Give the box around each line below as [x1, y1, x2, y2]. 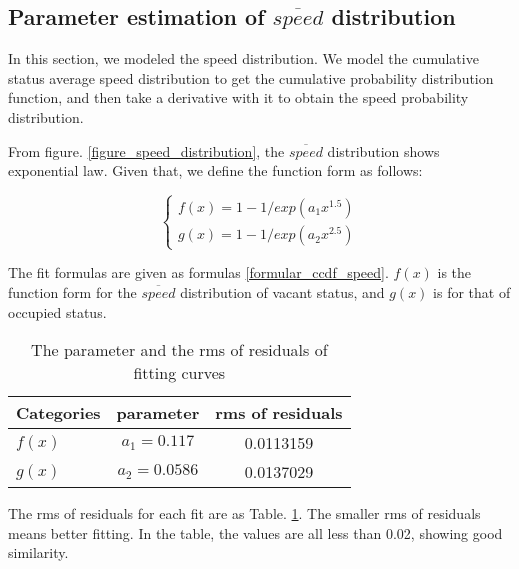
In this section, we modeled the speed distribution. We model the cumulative [8, 48, 479, 69]
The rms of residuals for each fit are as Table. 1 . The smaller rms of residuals [8, 503, 481, 524]
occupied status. [8, 301, 107, 322]
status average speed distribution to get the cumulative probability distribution [8, 67, 494, 88]
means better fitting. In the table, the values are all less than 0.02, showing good [8, 522, 503, 543]
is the [437, 262, 472, 283]
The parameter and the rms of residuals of [31, 338, 328, 362]
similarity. [8, 542, 69, 563]
